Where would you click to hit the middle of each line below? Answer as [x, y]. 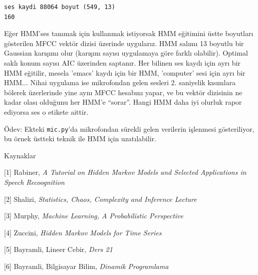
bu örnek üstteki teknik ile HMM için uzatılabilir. [80, 139]
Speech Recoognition [34, 182]
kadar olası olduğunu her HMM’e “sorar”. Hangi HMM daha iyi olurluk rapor [123, 102]
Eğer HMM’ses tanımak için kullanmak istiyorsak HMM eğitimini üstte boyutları [129, 33]
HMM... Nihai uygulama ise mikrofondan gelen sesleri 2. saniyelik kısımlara [120, 82]
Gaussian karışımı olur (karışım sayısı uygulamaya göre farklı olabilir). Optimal [126, 53]
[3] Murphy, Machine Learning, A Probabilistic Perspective [94, 216]
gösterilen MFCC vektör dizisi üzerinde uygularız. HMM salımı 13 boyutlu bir [124, 43]
